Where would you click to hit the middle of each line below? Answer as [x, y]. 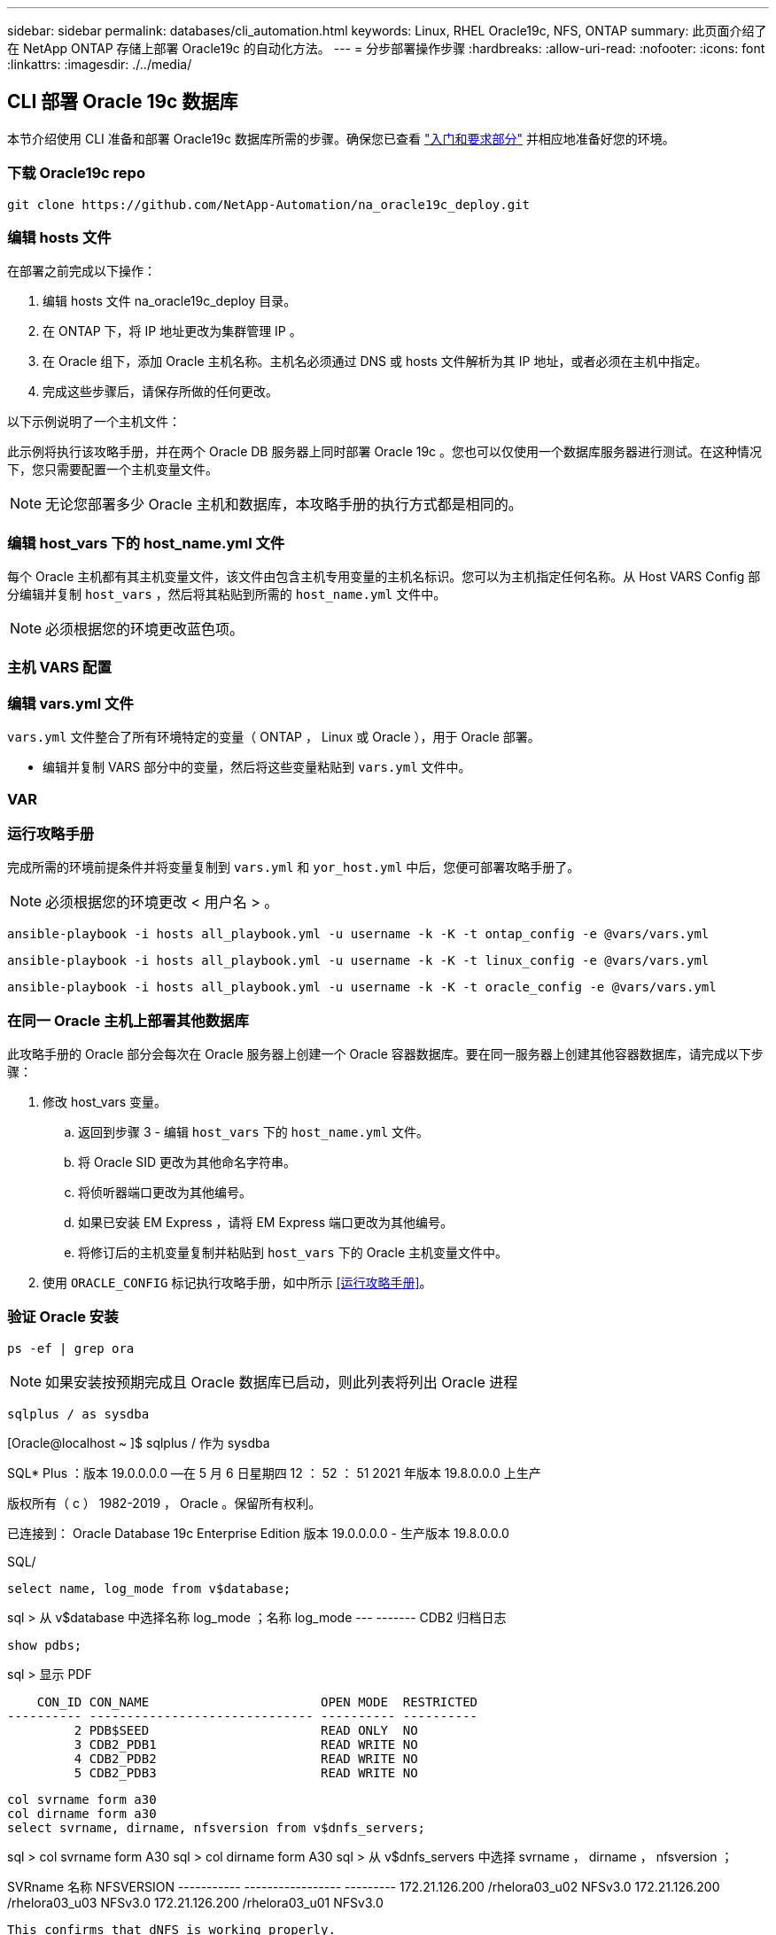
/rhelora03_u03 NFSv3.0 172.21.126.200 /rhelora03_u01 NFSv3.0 [195, 1902]
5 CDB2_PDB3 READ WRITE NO [246, 1772]
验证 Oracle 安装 [63, 1317]
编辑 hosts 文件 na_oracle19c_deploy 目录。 [170, 301]
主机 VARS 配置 [59, 668]
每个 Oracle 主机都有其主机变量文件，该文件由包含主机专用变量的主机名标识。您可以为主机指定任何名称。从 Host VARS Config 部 [384, 577]
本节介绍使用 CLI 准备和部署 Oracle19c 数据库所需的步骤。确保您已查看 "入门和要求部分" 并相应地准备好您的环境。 [341, 138]
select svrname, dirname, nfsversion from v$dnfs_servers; [217, 1827]
